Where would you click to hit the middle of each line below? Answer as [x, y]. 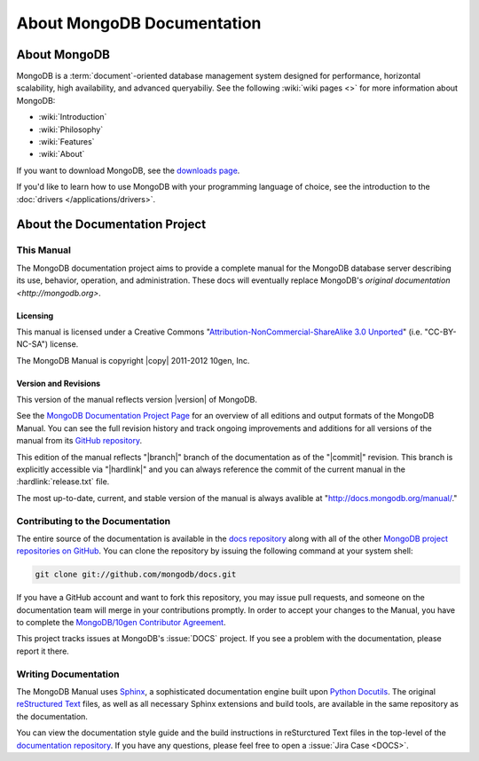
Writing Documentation [68, 674]
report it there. [43, 651]
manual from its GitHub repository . [79, 441]
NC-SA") [32, 344]
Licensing [35, 316]
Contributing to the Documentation [94, 521]
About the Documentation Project [111, 225]
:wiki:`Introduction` [73, 117]
